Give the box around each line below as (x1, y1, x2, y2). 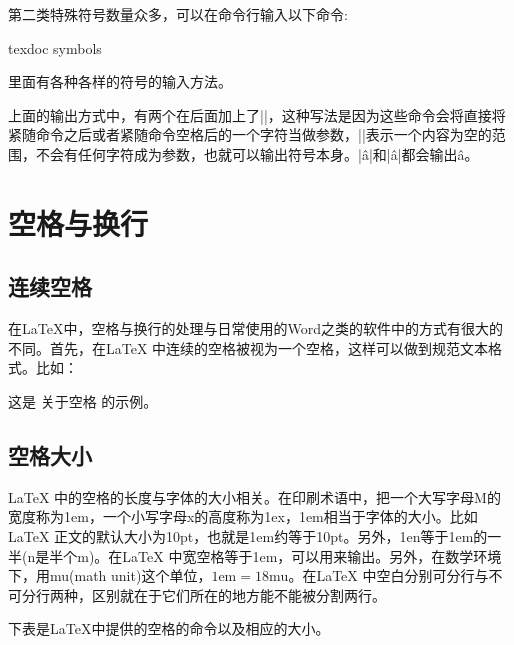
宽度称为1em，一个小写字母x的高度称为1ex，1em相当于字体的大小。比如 (8, 506, 478, 527)
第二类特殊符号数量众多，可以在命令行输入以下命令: (8, 4, 348, 24)
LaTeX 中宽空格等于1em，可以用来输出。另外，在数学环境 (122, 545, 502, 566)
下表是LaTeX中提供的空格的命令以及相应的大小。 (8, 618, 330, 639)
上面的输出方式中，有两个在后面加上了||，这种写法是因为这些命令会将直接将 (8, 104, 506, 125)
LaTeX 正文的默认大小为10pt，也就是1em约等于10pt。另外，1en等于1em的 (8, 525, 488, 546)
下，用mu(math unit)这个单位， (8, 565, 212, 586)
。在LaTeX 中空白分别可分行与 (288, 565, 489, 586)
